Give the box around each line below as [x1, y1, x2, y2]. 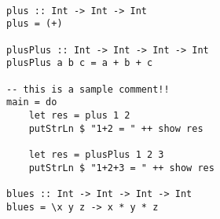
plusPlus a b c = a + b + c [6, 57, 153, 69]
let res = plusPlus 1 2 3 [28, 148, 164, 160]
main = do [6, 97, 57, 108]
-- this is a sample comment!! [6, 83, 170, 95]
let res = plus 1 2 [28, 109, 130, 121]
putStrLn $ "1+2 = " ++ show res [28, 122, 203, 134]
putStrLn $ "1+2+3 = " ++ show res [28, 162, 214, 173]
